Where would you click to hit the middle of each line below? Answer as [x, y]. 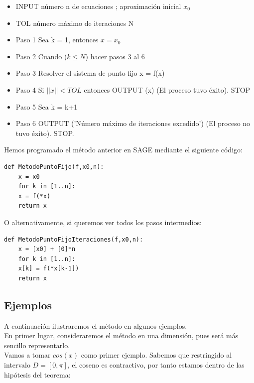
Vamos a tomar [27, 355]
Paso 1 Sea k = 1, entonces [57, 40]
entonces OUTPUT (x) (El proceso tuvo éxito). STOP [167, 89]
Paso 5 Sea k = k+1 [47, 106]
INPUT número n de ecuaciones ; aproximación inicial [98, 6]
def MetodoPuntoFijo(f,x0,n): [54, 167]
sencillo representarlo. [37, 345]
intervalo [17, 365]
